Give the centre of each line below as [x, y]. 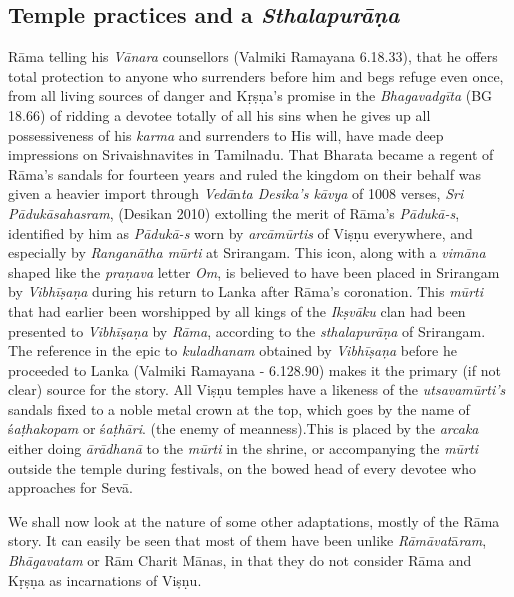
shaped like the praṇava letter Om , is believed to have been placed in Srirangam [254, 271]
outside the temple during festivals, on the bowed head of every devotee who [242, 467]
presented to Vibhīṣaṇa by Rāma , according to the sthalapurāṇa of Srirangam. [247, 330]
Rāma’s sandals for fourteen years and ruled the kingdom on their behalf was [244, 173]
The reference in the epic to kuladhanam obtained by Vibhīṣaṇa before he [232, 350]
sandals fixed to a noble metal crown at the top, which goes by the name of [239, 408]
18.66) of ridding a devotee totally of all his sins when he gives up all [219, 114]
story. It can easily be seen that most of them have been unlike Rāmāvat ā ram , [247, 540]
